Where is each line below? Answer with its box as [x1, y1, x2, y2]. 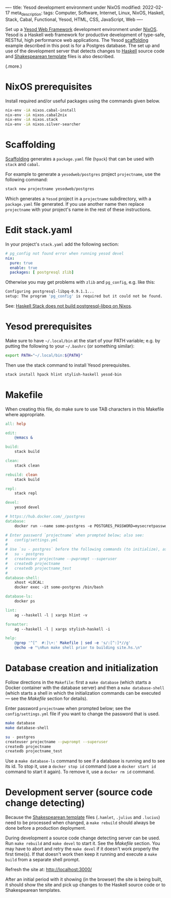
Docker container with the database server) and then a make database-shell [5, 685, 164, 691]
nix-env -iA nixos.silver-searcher [5, 122, 81, 127]
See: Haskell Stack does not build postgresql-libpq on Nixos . [5, 303, 132, 309]
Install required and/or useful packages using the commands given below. [5, 98, 160, 104]
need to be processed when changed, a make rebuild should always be [5, 820, 155, 826]
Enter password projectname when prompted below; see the [5, 705, 131, 712]
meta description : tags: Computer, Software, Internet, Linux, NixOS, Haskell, [11, 10, 165, 17]
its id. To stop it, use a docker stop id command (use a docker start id [5, 764, 156, 770]
